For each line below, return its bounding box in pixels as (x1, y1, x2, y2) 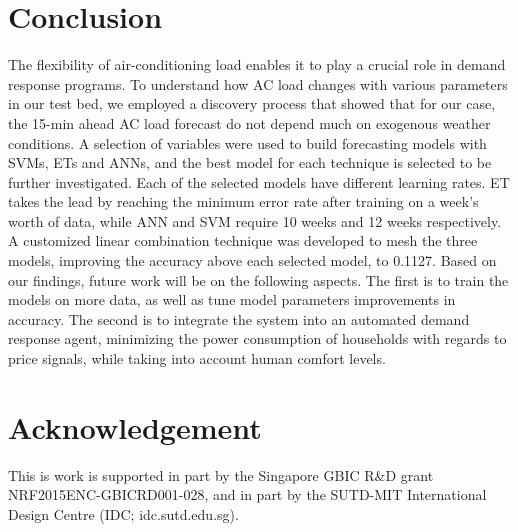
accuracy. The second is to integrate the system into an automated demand (8, 308, 470, 329)
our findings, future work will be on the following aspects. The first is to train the (8, 269, 509, 290)
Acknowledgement (8, 406, 262, 447)
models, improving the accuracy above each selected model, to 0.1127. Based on (8, 250, 497, 271)
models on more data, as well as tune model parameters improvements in (8, 289, 456, 310)
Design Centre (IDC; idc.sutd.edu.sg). (8, 503, 239, 524)
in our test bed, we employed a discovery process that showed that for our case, (8, 93, 496, 114)
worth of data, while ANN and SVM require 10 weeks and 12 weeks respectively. (8, 210, 502, 231)
